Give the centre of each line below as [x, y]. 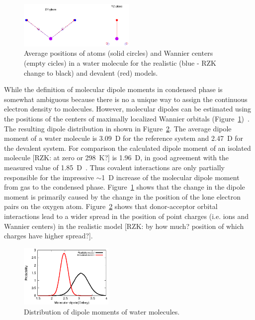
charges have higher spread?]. [48, 236]
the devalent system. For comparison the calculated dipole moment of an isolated [127, 148]
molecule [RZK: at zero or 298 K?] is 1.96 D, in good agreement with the [117, 158]
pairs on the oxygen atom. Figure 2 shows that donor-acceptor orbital [111, 206]
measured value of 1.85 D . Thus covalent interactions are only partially [114, 167]
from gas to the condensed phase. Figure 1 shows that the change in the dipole [125, 187]
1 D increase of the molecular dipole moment [170, 177]
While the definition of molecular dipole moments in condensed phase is [113, 89]
